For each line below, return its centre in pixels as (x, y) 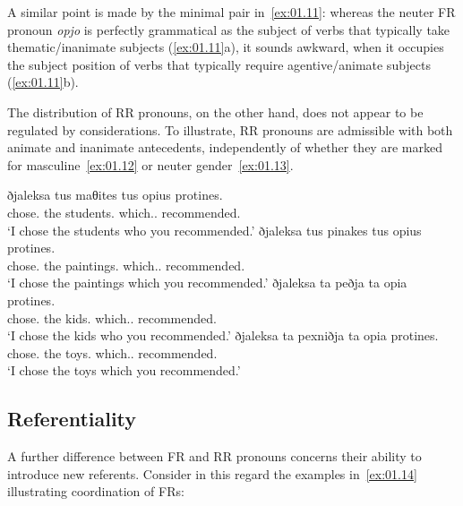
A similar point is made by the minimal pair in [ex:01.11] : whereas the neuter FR (231, 12)
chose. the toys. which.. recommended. (112, 352)
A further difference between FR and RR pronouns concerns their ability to (214, 456)
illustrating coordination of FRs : (96, 491)
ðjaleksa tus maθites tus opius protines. (115, 195)
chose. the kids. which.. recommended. (112, 317)
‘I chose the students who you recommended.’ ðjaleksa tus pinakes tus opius (214, 230)
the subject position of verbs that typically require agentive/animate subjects (219, 64)
